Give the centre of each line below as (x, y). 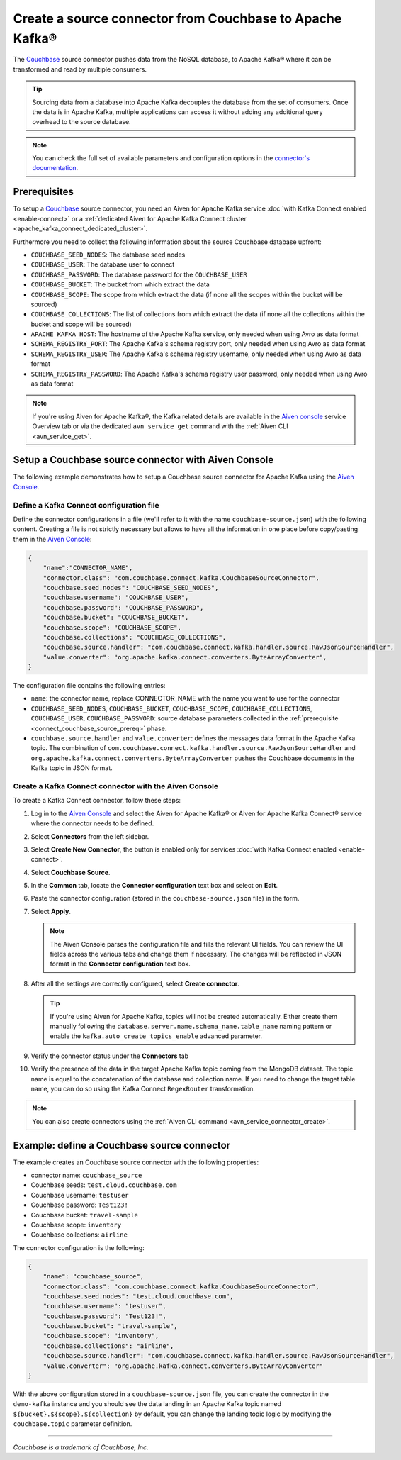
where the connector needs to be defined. (92, 823)
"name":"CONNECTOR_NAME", (88, 568)
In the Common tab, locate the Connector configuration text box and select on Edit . (154, 886)
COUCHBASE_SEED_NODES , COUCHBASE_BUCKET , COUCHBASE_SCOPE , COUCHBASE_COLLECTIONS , (171, 708)
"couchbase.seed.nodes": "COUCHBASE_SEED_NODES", (131, 587)
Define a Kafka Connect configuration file (86, 505)
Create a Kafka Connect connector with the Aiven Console (116, 786)
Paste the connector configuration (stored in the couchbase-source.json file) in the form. (165, 898)
